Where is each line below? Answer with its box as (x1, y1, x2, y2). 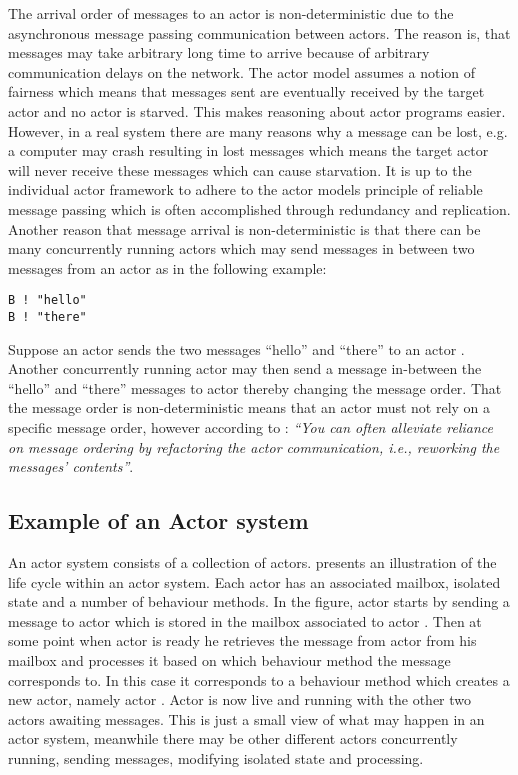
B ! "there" (8, 309, 87, 324)
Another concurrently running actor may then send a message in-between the (8, 358, 482, 379)
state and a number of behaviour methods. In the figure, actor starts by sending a (8, 591, 510, 612)
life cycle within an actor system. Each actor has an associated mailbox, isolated (8, 571, 501, 592)
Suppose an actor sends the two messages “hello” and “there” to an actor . (8, 338, 465, 359)
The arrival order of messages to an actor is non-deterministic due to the (8, 3, 454, 23)
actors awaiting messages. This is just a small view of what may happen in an (8, 708, 485, 729)
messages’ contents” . (8, 456, 134, 477)
